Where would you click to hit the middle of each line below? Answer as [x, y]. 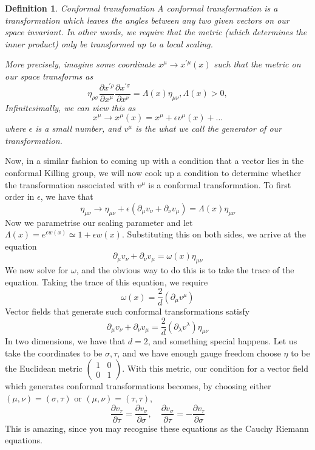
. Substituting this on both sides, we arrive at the [214, 234]
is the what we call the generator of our [208, 128]
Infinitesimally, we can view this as [70, 107]
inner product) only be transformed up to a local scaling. [109, 43]
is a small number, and [78, 128]
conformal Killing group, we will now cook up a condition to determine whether [153, 173]
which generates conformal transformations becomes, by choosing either [138, 386]
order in [20, 196]
